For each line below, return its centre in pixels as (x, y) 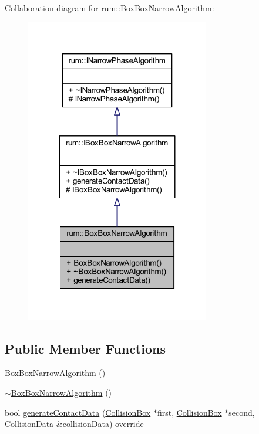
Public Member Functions (85, 348)
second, (242, 412)
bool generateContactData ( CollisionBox (78, 412)
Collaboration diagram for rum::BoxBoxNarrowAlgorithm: (110, 8)
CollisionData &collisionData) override (74, 424)
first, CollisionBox (189, 412)
